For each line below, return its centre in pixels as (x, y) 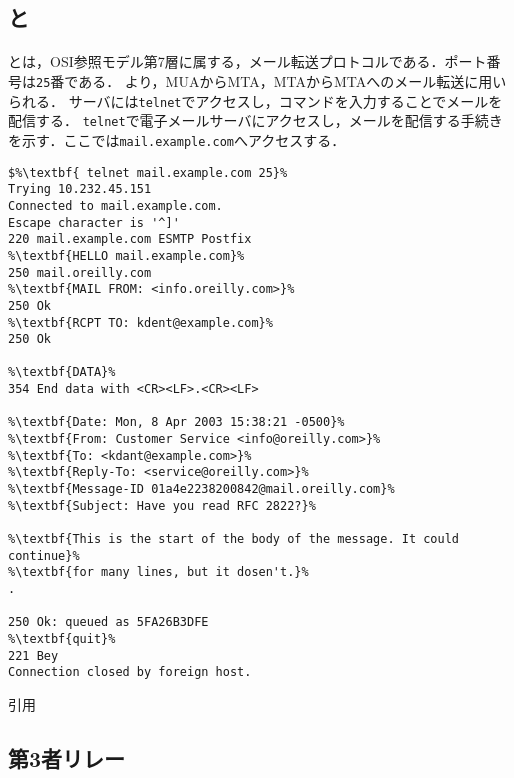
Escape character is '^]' (94, 222)
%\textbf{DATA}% (62, 372)
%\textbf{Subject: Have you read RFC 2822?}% (162, 505)
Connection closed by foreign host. (130, 672)
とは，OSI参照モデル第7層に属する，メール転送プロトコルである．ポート (247, 61)
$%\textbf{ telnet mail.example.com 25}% (148, 172)
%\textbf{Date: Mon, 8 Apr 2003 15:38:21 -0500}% (176, 422)
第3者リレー (67, 757)
